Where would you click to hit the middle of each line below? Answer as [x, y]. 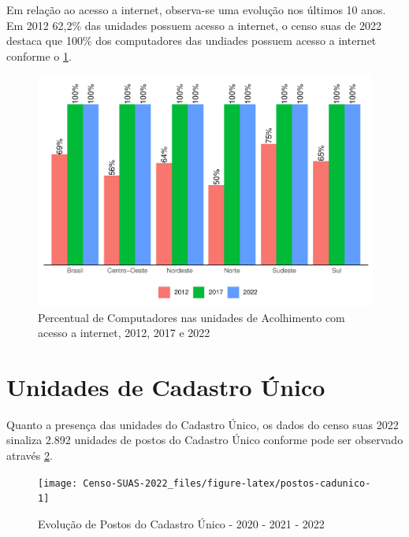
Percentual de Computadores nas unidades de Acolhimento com [191, 317]
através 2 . [30, 455]
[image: [58, 483]
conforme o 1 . [39, 56]
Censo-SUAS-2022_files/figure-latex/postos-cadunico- [227, 483]
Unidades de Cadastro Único [166, 386]
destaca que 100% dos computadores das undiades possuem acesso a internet [191, 41]
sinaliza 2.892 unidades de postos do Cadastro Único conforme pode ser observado [205, 440]
